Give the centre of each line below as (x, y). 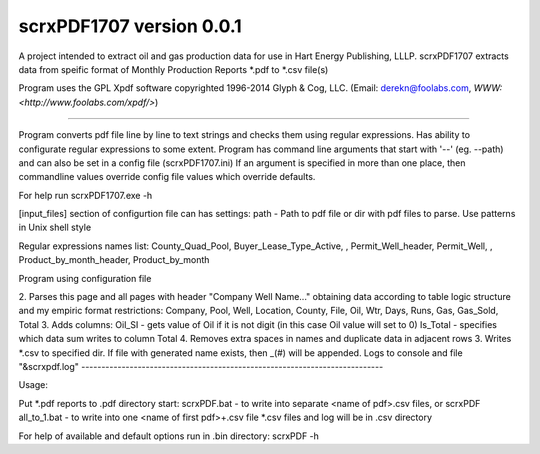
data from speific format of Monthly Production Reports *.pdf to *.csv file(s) (173, 69)
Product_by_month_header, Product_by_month (114, 260)
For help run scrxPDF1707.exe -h (85, 195)
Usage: (33, 385)
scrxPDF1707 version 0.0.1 (130, 26)
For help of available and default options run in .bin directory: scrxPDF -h (169, 436)
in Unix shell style (55, 227)
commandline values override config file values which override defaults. (167, 177)
